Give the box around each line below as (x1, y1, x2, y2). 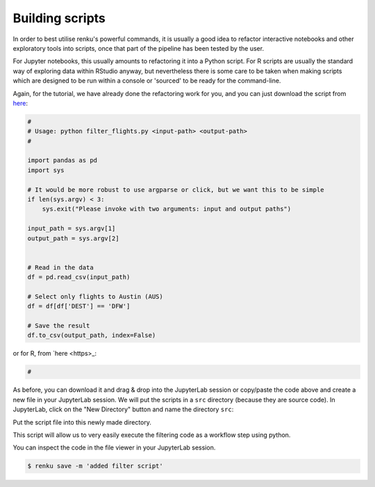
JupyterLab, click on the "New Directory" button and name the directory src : (12, 405, 234, 413)
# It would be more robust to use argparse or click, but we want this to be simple (27, 185, 324, 194)
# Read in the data (27, 263, 94, 271)
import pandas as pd (27, 156, 97, 165)
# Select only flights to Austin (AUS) (27, 292, 163, 300)
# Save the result (27, 322, 90, 330)
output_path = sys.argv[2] (27, 234, 119, 242)
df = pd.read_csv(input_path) (27, 273, 131, 281)
